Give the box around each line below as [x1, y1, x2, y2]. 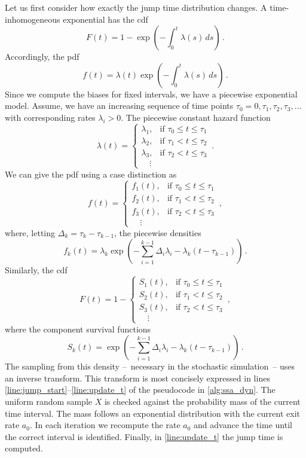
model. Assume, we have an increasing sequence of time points [5, 99, 234, 112]
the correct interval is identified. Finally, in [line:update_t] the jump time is [5, 430, 283, 442]
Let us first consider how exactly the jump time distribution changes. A [5, 1, 267, 13]
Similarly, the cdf [5, 264, 68, 276]
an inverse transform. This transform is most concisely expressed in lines [5, 371, 270, 384]
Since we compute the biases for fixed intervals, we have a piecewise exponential [5, 87, 298, 100]
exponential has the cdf [63, 13, 148, 25]
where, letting [5, 226, 56, 239]
